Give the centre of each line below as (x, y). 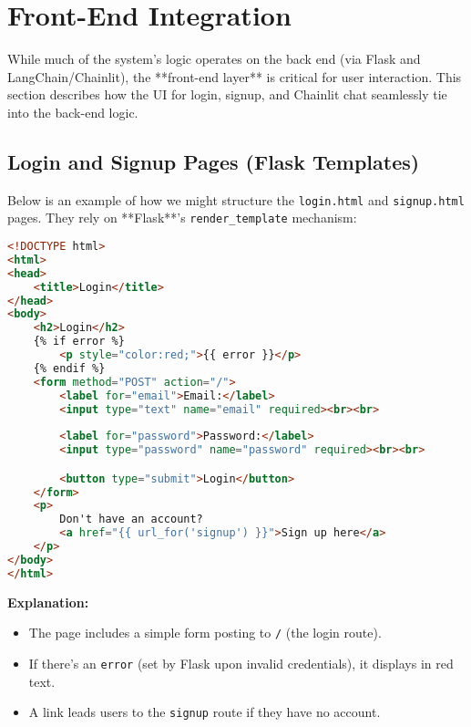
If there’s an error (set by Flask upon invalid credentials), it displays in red (241, 663)
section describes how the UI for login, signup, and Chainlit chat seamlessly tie (227, 94)
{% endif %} (69, 368)
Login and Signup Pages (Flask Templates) (214, 161)
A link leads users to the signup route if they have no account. (205, 712)
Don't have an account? (131, 519)
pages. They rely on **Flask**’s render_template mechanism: (182, 218)
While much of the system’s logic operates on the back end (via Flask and (214, 59)
